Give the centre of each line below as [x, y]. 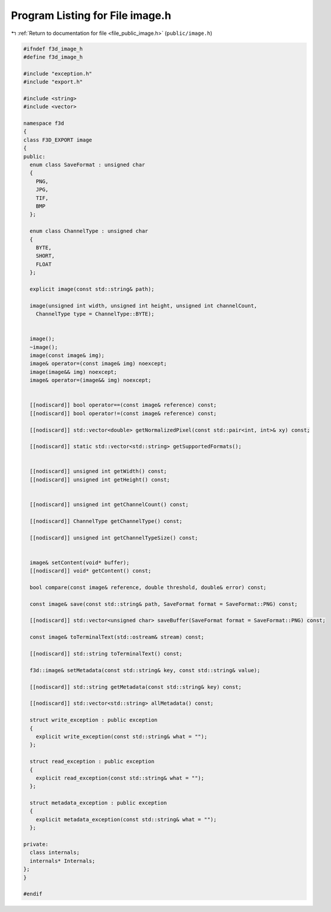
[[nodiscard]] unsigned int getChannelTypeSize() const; [114, 538]
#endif [33, 894]
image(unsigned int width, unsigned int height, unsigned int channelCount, [143, 306]
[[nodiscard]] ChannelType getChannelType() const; [106, 521]
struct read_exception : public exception [92, 762]
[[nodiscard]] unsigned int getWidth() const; [98, 471]
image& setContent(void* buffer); [80, 562]
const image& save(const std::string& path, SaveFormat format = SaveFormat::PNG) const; [164, 604]
